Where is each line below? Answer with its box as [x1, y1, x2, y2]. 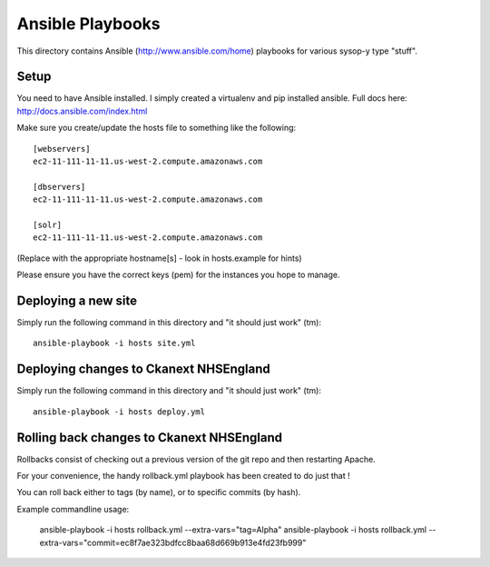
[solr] [33, 219, 63, 230]
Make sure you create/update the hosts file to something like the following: [16, 123, 297, 134]
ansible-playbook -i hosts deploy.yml [33, 406, 206, 417]
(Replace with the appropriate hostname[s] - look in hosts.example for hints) [16, 253, 303, 264]
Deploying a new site [16, 293, 138, 308]
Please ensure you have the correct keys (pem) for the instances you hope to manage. [16, 269, 340, 281]
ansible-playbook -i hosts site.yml [33, 338, 196, 349]
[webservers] [33, 144, 91, 154]
